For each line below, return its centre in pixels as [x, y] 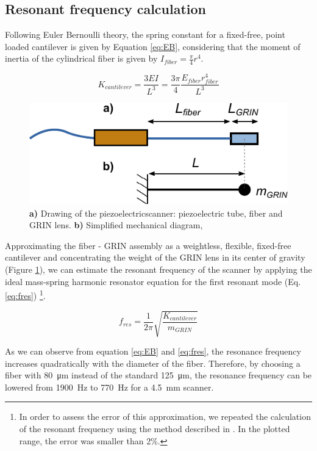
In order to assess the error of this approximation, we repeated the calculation [165, 417]
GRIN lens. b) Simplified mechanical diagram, [116, 225]
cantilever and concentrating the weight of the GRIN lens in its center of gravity [155, 257]
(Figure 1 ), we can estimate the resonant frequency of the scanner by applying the [158, 269]
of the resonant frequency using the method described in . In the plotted [155, 428]
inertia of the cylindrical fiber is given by [81, 58]
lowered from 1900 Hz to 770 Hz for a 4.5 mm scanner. [109, 387]
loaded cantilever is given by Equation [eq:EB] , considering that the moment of [153, 46]
